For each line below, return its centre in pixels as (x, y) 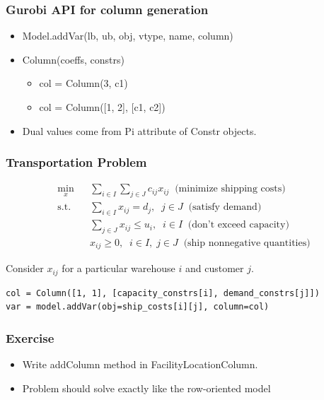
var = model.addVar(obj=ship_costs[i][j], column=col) (138, 307)
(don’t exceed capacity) (238, 225)
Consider (25, 268)
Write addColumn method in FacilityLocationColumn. (140, 364)
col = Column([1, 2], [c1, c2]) (102, 107)
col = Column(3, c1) (83, 83)
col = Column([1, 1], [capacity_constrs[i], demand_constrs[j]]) (163, 293)
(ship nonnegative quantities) (247, 243)
